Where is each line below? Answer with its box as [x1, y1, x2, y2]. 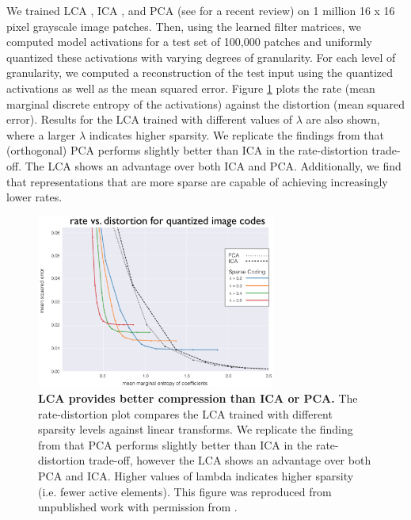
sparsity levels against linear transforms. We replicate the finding [38, 421, 353, 438]
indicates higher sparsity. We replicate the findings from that [89, 126, 385, 143]
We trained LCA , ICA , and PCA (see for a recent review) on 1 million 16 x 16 [6, 2, 395, 18]
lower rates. [6, 189, 63, 205]
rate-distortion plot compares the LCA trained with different [38, 405, 333, 422]
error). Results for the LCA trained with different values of [6, 111, 292, 128]
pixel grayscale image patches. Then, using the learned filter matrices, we [6, 17, 362, 34]
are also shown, [306, 111, 380, 128]
